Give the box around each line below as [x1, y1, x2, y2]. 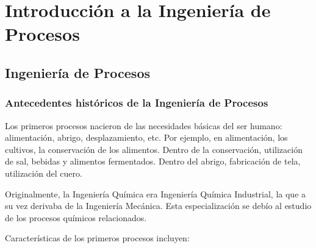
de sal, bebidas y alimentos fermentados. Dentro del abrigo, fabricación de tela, [5, 155, 301, 168]
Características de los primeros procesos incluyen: [5, 232, 190, 244]
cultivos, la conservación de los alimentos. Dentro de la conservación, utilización [5, 143, 303, 155]
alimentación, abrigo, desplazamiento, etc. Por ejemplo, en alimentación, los [5, 131, 288, 144]
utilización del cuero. [5, 166, 82, 179]
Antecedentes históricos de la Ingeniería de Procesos [5, 95, 268, 110]
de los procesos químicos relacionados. [5, 211, 147, 224]
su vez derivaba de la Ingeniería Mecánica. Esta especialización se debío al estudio [5, 199, 312, 212]
